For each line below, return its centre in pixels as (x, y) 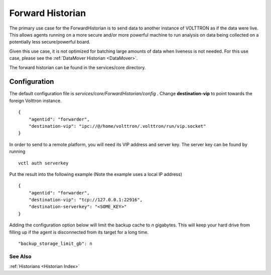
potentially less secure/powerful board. (50, 42)
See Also (20, 256)
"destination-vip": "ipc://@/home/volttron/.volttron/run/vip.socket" (117, 126)
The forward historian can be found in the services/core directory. (78, 67)
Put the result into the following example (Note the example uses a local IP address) (96, 174)
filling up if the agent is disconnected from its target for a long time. (79, 232)
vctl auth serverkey (43, 163)
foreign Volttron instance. (36, 101)
